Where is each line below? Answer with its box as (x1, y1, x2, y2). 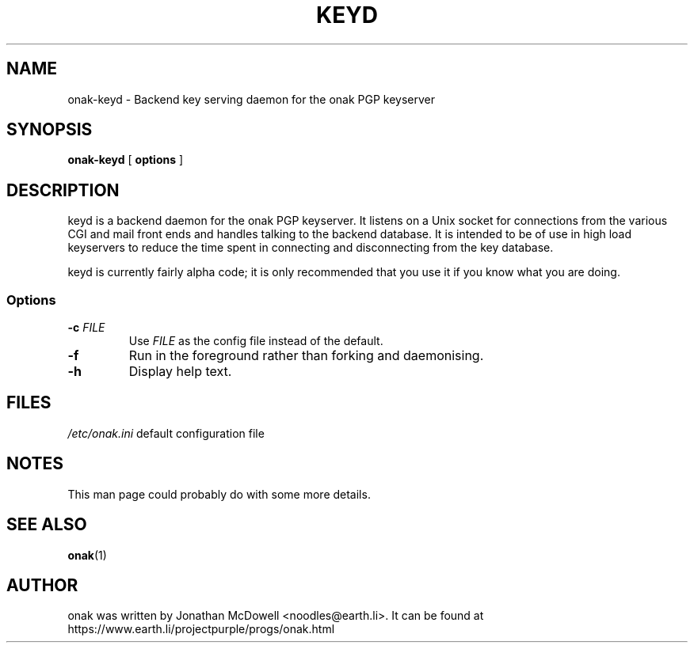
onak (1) (67, 548, 107, 562)
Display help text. (128, 363, 232, 380)
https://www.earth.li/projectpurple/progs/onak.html (67, 622, 335, 636)
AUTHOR (6, 575, 78, 595)
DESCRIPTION (6, 180, 120, 200)
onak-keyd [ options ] (67, 153, 184, 167)
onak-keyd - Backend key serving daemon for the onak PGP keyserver (67, 92, 436, 106)
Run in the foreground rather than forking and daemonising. (128, 347, 484, 364)
